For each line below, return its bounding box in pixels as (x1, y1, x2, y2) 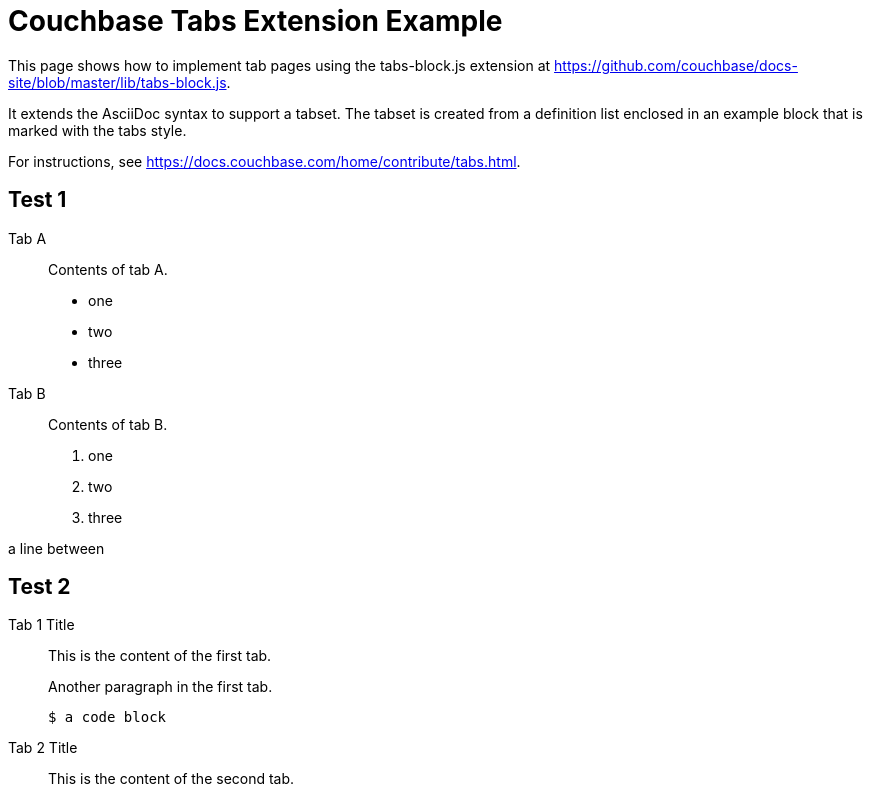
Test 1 (8, 187, 67, 213)
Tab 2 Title (8, 739, 78, 757)
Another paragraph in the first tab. (48, 678, 273, 696)
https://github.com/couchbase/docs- (554, 56, 798, 74)
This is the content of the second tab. (48, 770, 295, 788)
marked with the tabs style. (8, 121, 187, 139)
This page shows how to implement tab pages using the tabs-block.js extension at (8, 56, 551, 74)
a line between (8, 539, 105, 557)
